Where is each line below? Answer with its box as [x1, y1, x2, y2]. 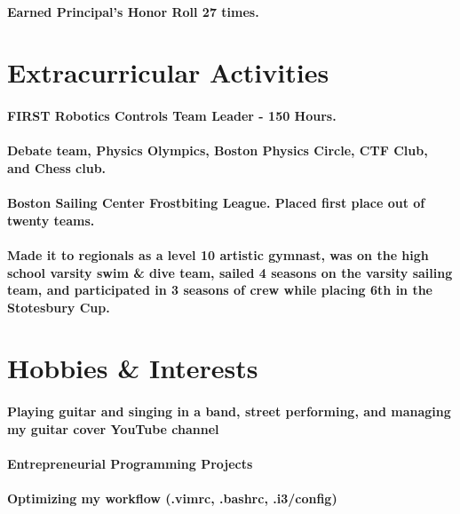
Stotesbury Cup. [7, 297, 110, 316]
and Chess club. [7, 158, 107, 177]
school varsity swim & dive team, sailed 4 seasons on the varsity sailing [7, 263, 453, 281]
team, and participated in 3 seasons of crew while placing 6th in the [7, 281, 432, 299]
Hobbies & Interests [7, 350, 258, 386]
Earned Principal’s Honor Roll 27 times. [7, 2, 259, 20]
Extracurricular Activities [7, 54, 329, 91]
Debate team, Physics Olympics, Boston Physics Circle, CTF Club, [7, 141, 428, 160]
